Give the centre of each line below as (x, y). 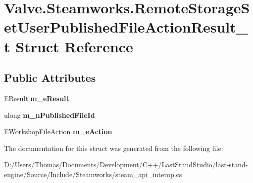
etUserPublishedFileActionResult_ (126, 27)
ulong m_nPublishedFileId (50, 115)
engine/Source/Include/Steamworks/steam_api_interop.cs (93, 174)
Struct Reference (74, 46)
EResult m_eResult (37, 98)
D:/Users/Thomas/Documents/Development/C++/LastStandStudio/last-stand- (126, 165)
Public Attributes (50, 78)
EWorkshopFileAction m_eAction (58, 131)
